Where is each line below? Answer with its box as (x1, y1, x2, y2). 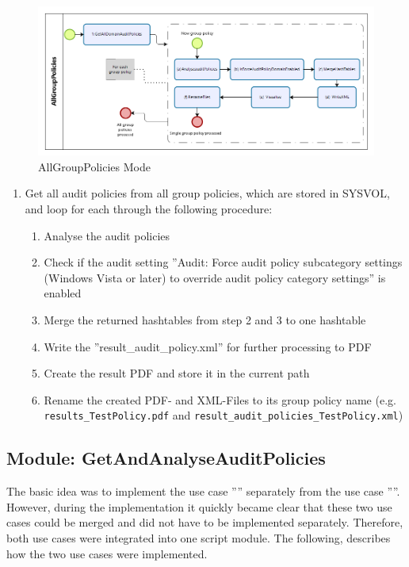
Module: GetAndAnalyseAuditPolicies (6, 446, 326, 470)
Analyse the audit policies (44, 227, 170, 243)
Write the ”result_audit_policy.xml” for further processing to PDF (44, 338, 372, 354)
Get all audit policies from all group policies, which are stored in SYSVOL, (25, 185, 390, 201)
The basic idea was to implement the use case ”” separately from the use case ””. (6, 483, 400, 500)
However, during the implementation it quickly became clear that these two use (6, 498, 392, 515)
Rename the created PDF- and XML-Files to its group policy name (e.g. (44, 391, 396, 408)
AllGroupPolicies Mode (38, 158, 151, 174)
